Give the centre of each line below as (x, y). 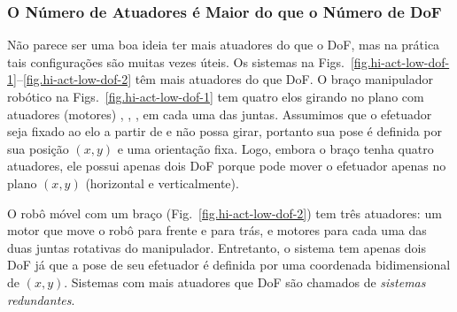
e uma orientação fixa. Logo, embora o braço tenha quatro (275, 148)
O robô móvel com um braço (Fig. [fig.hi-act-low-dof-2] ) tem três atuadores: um (225, 213)
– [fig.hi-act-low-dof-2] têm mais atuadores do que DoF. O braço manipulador (225, 79)
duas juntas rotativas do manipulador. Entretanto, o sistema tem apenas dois (217, 247)
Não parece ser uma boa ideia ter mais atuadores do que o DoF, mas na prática (224, 45)
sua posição (38, 148)
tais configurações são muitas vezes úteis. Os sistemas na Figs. (176, 61)
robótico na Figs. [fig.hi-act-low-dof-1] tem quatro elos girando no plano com (216, 96)
